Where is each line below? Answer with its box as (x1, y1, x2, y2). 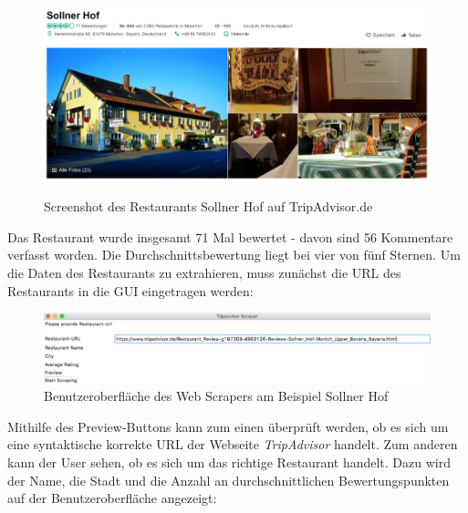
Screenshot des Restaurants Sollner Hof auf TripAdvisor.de (44, 197, 373, 216)
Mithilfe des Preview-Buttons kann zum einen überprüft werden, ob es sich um (7, 416, 449, 436)
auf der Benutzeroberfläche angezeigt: (7, 488, 217, 508)
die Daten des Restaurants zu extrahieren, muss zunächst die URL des (7, 263, 401, 282)
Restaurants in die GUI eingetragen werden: (7, 281, 254, 300)
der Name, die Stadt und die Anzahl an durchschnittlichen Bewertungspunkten (7, 470, 450, 489)
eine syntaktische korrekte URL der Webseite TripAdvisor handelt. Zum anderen (7, 435, 458, 454)
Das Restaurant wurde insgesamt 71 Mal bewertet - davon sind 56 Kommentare (7, 227, 453, 246)
